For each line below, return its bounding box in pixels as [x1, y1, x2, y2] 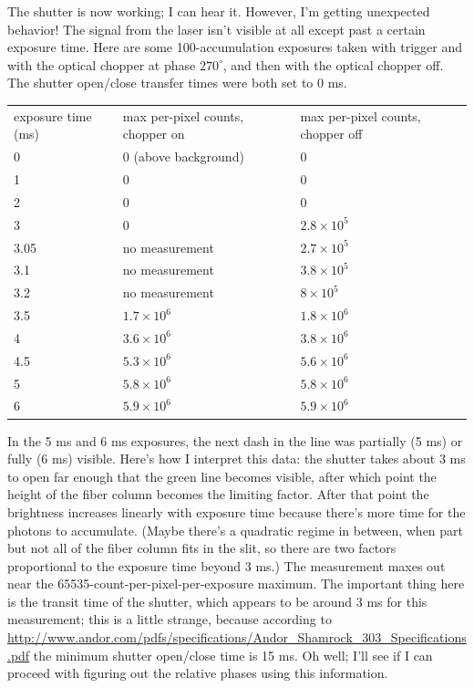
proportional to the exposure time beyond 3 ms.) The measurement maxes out [7, 556, 446, 575]
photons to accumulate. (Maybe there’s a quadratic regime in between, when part [7, 520, 464, 539]
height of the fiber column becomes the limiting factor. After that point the [7, 485, 429, 504]
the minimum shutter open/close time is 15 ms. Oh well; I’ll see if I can [33, 645, 433, 664]
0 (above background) [122, 147, 244, 166]
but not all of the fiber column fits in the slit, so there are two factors [7, 538, 397, 558]
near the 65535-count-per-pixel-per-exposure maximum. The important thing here [7, 574, 465, 593]
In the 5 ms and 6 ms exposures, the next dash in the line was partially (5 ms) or [7, 431, 463, 450]
